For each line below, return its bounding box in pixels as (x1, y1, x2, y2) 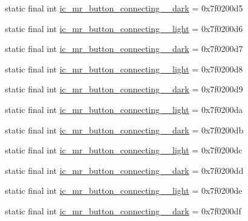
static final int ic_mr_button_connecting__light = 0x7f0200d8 (5, 62, 243, 75)
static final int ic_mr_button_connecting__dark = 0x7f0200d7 (5, 42, 243, 55)
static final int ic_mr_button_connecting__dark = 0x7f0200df (5, 204, 241, 217)
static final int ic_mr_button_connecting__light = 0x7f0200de (5, 184, 243, 197)
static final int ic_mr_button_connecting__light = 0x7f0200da (5, 103, 243, 115)
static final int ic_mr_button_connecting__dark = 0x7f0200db (5, 123, 244, 136)
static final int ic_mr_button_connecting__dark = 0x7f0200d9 (5, 83, 243, 95)
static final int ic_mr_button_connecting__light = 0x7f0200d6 (5, 22, 243, 34)
